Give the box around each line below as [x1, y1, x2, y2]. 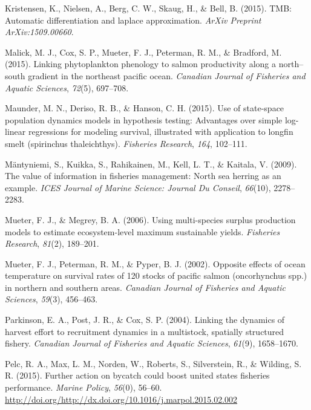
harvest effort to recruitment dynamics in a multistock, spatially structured [5, 325, 284, 337]
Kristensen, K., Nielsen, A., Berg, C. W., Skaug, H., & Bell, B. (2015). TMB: [5, 2, 292, 14]
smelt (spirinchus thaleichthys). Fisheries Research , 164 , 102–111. [5, 137, 247, 149]
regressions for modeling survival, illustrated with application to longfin [28, 125, 293, 138]
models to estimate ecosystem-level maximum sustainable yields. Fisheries [5, 225, 280, 238]
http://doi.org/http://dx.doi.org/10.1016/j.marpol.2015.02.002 [5, 392, 238, 405]
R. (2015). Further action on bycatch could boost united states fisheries [5, 369, 270, 382]
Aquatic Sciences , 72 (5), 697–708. [5, 81, 129, 94]
